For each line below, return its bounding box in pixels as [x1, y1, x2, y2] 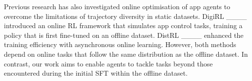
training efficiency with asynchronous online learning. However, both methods [4, 39, 236, 49]
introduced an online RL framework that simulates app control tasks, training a [4, 20, 243, 31]
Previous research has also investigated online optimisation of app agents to [4, 1, 231, 11]
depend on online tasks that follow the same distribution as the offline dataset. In [4, 49, 248, 59]
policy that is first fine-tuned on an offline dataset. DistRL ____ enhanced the [4, 30, 244, 40]
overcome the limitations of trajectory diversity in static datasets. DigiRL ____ [4, 11, 247, 21]
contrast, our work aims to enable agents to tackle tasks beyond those [4, 58, 213, 68]
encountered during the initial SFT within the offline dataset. [4, 68, 188, 78]
